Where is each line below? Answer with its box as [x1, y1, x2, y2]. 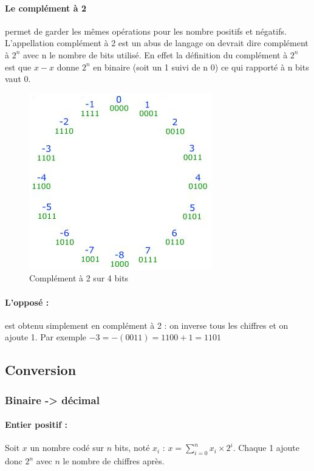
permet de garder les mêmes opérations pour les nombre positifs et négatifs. [5, 24, 287, 37]
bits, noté [114, 441, 150, 454]
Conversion [5, 360, 77, 379]
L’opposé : [5, 295, 49, 308]
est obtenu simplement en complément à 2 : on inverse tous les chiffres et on [5, 318, 288, 331]
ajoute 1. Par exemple [5, 331, 87, 343]
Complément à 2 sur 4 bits [29, 272, 129, 284]
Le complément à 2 [5, 1, 86, 14]
